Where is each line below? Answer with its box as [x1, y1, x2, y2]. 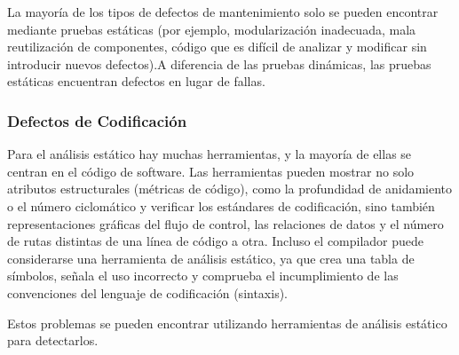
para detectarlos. [7, 331, 99, 350]
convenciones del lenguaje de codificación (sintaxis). [7, 283, 289, 302]
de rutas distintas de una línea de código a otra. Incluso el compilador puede [7, 232, 424, 250]
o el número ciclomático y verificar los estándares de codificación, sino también [7, 196, 435, 215]
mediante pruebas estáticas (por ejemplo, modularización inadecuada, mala [7, 20, 416, 38]
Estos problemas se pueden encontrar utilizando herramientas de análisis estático [7, 313, 447, 332]
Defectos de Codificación [7, 109, 187, 131]
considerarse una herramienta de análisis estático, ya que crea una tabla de [7, 248, 415, 267]
